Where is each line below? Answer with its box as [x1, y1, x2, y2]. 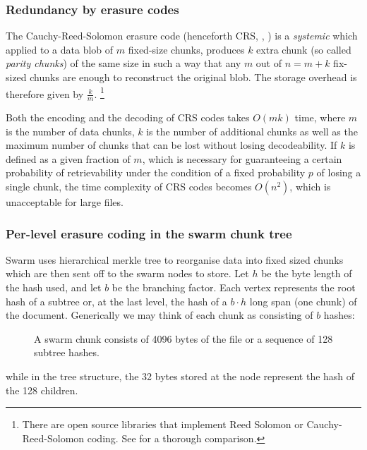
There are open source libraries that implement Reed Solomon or [22, 417, 303, 432]
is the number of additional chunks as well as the [146, 123, 358, 138]
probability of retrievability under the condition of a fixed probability [6, 165, 306, 180]
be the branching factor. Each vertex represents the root [112, 280, 356, 295]
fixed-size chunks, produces [128, 42, 245, 56]
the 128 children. [6, 382, 78, 397]
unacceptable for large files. [6, 195, 124, 209]
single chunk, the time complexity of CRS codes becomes [6, 179, 252, 194]
